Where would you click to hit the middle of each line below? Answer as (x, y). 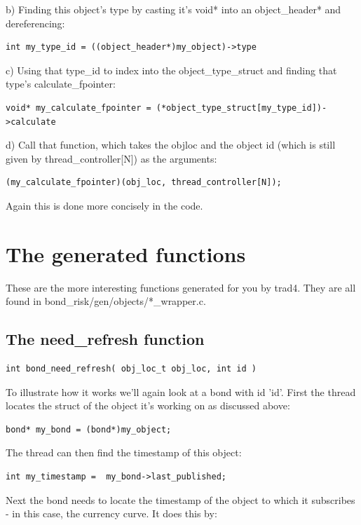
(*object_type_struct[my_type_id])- (241, 108)
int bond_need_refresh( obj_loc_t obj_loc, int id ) (131, 369)
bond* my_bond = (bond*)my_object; (89, 429)
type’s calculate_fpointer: (61, 84)
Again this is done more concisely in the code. (104, 205)
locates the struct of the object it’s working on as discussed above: (148, 405)
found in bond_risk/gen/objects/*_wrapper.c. (106, 301)
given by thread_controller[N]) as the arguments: (111, 158)
